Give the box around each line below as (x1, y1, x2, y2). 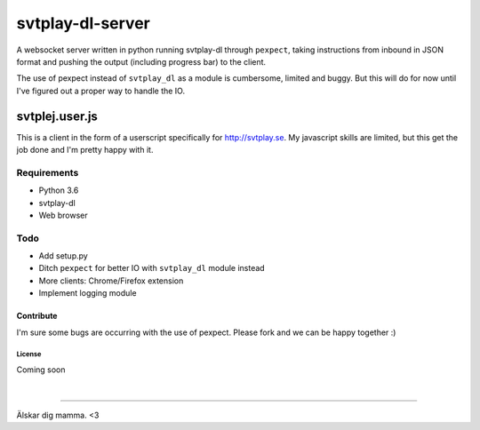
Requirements (16, 166, 79, 179)
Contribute (16, 311, 58, 322)
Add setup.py (38, 251, 88, 261)
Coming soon (16, 364, 66, 375)
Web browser (38, 210, 88, 220)
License (16, 350, 42, 359)
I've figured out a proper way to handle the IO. (16, 85, 186, 96)
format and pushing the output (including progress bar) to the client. (16, 56, 267, 67)
